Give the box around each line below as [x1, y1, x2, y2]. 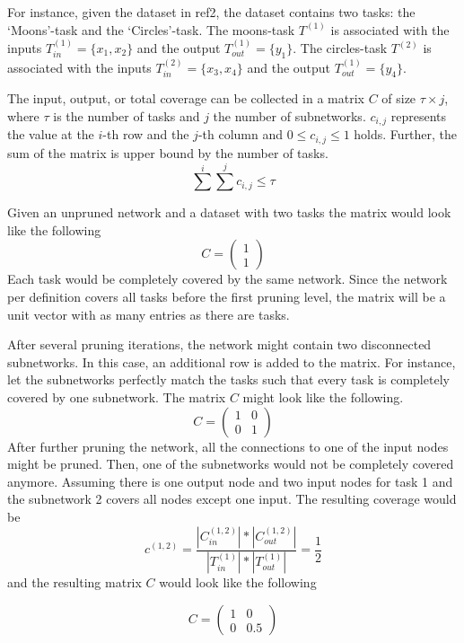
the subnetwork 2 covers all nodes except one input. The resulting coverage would [7, 489, 457, 508]
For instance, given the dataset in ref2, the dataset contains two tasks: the [7, 3, 416, 21]
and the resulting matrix [7, 573, 142, 592]
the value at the [7, 125, 94, 144]
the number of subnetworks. [213, 107, 366, 125]
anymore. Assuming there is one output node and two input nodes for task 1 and [7, 471, 453, 490]
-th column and [197, 125, 284, 144]
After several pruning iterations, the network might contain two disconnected [7, 335, 432, 354]
